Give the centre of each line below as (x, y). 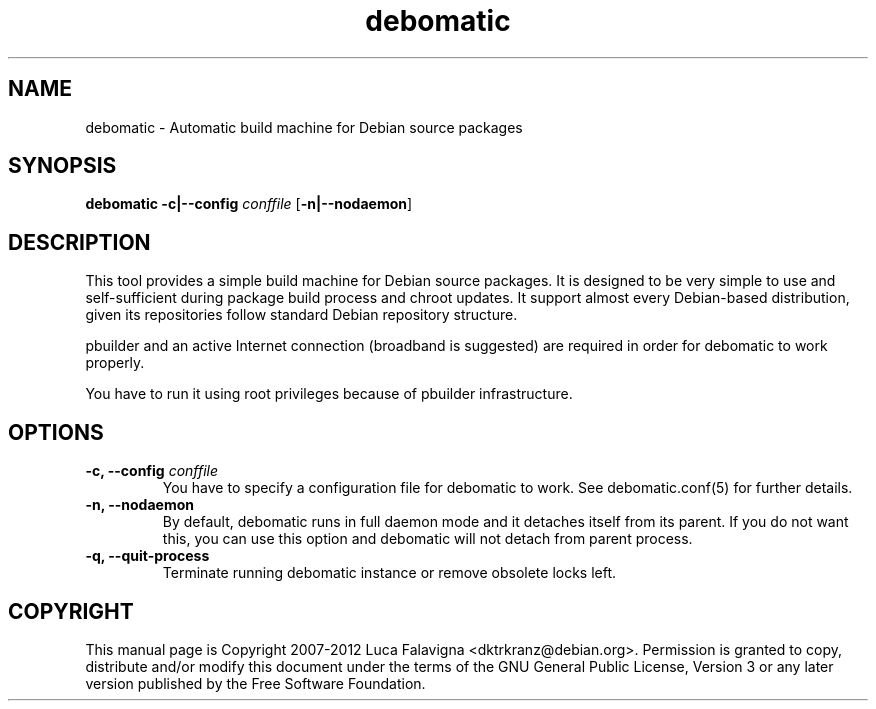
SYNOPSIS (62, 166)
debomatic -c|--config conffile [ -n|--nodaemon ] (249, 204)
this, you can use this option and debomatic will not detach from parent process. (427, 539)
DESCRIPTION (79, 242)
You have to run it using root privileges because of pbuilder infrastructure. (329, 394)
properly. (115, 363)
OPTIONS (56, 432)
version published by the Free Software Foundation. (255, 683)
